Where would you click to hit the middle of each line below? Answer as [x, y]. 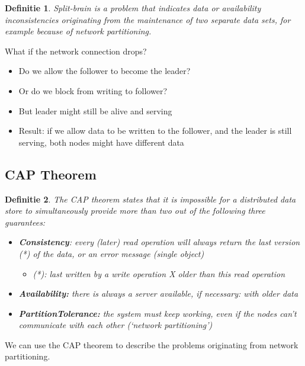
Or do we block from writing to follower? [93, 90]
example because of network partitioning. [78, 31]
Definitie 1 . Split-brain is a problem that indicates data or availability [133, 8]
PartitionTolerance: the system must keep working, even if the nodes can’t [158, 313]
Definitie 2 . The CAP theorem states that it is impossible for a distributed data [150, 199]
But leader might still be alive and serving [95, 110]
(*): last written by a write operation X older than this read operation [159, 273]
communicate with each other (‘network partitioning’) [115, 325]
